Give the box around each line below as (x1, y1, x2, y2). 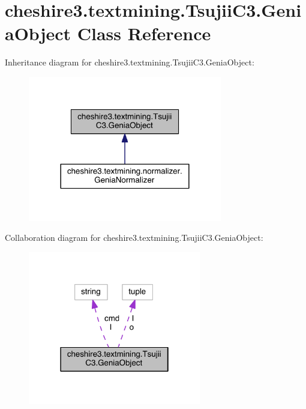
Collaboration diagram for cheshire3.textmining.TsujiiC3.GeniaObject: (5, 231, 263, 244)
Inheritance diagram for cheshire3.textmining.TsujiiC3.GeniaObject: (5, 56, 254, 68)
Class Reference (77, 21, 211, 46)
